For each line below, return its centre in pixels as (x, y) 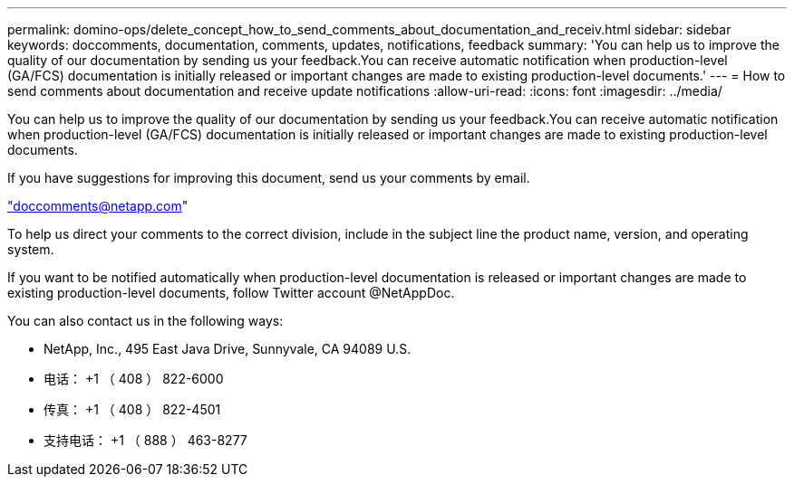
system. (31, 249)
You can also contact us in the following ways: (145, 321)
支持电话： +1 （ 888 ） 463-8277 (145, 440)
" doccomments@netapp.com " (98, 206)
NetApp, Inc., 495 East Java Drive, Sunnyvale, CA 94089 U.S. (228, 349)
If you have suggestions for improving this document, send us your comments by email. (269, 178)
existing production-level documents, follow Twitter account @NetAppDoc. (231, 293)
